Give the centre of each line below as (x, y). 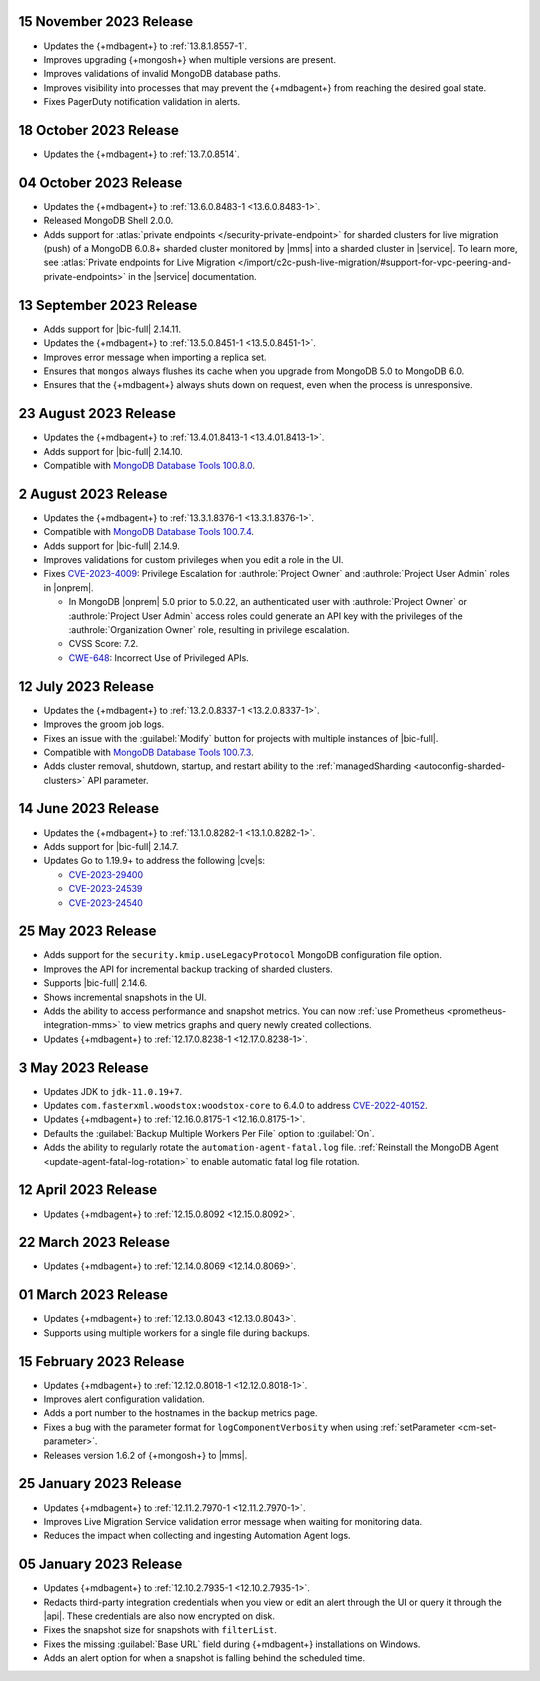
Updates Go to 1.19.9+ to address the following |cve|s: (154, 861)
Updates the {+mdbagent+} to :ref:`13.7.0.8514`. (141, 154)
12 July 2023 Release (86, 686)
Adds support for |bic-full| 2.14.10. (113, 451)
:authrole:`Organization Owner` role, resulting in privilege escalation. (209, 630)
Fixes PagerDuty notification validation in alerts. (142, 102)
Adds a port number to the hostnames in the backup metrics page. (180, 1413)
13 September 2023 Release (108, 305)
